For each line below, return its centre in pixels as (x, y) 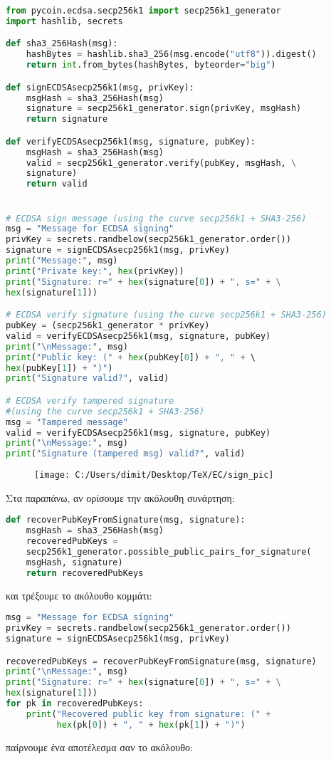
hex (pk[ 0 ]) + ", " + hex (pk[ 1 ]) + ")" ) (151, 724)
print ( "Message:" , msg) (62, 261)
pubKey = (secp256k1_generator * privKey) (108, 326)
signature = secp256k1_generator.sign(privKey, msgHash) (164, 109)
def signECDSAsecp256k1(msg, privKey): (100, 87)
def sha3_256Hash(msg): (62, 44)
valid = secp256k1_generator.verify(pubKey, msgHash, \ (161, 163)
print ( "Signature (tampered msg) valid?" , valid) (126, 454)
